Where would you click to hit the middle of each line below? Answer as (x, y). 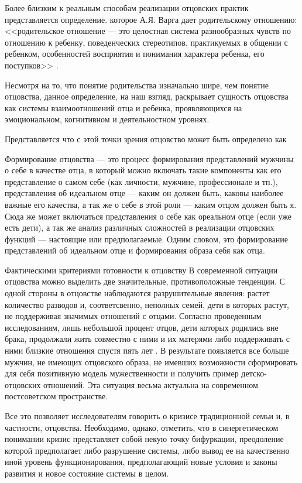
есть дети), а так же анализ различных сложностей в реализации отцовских (140, 227)
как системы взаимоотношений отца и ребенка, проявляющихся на (123, 107)
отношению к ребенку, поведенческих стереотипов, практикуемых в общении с (146, 42)
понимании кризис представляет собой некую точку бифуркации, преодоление (144, 439)
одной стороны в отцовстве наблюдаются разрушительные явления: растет (137, 293)
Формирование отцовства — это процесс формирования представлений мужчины (149, 158)
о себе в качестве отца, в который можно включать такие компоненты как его (143, 170)
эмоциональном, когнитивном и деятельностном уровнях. (107, 119)
